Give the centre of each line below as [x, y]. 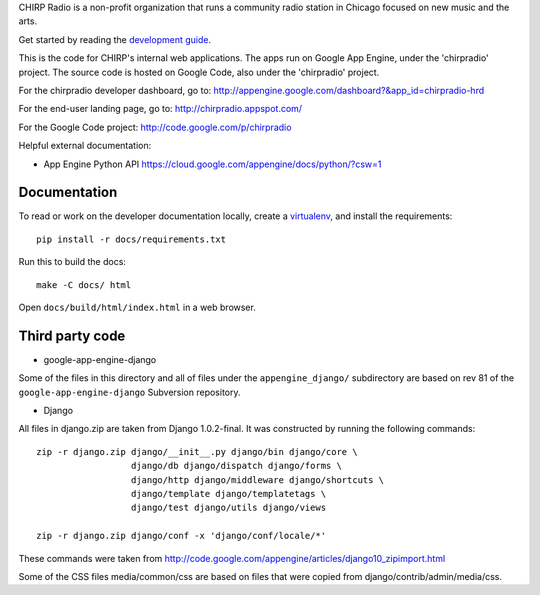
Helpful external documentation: [85, 146]
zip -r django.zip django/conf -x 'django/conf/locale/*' [181, 536]
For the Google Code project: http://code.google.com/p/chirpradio [155, 127]
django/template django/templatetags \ [228, 494]
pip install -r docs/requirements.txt [131, 239]
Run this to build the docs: [72, 262]
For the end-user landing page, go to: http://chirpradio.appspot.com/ [160, 109]
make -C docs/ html [84, 284]
